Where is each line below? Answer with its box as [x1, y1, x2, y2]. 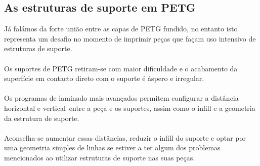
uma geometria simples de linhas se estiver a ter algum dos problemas [4, 142, 221, 153]
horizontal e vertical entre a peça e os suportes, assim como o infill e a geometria [4, 102, 255, 113]
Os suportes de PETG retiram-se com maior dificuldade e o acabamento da [4, 63, 238, 73]
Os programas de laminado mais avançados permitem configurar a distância [4, 93, 239, 103]
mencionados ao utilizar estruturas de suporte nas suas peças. [4, 152, 195, 162]
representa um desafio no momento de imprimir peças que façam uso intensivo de [4, 33, 256, 44]
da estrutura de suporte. [4, 112, 79, 123]
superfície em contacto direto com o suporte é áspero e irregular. [4, 73, 204, 84]
